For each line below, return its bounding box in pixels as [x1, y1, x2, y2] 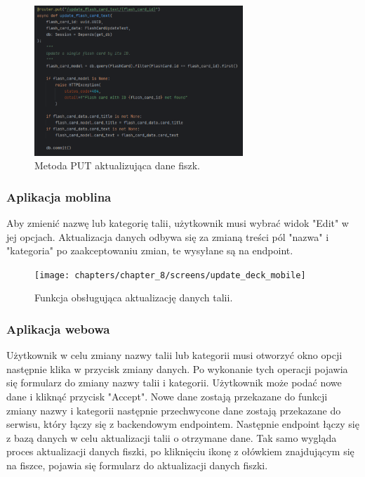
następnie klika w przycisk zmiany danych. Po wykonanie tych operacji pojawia [6, 361, 348, 376]
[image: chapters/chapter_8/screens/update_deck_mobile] [34, 270, 306, 280]
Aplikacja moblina [6, 188, 112, 205]
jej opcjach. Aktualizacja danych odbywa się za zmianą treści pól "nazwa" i [6, 229, 329, 244]
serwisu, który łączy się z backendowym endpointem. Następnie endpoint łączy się [6, 417, 359, 431]
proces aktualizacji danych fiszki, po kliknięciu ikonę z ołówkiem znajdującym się [6, 444, 354, 459]
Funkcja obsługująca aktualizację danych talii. [34, 290, 233, 305]
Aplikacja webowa [6, 320, 110, 337]
